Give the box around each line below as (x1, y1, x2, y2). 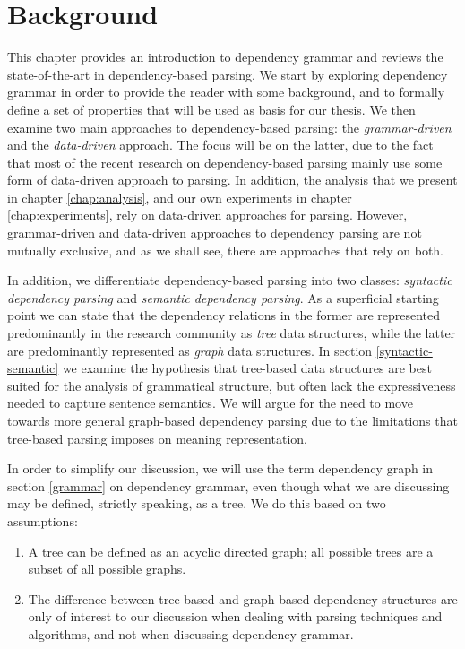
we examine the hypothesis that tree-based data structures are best (62, 359, 432, 377)
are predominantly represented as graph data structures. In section (7, 341, 373, 359)
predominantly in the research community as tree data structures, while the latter (7, 324, 456, 342)
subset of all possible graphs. (28, 559, 186, 578)
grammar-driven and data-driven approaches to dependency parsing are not (7, 223, 422, 242)
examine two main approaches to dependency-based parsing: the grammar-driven (7, 117, 452, 136)
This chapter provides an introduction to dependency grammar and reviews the (7, 48, 443, 66)
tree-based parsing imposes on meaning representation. (7, 428, 307, 447)
